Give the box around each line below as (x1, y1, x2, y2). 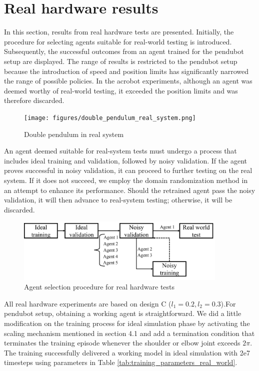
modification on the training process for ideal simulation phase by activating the (4, 317, 250, 328)
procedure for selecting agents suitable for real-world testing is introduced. (4, 36, 232, 46)
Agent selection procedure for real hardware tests (24, 281, 175, 292)
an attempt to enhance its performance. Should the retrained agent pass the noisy (4, 184, 255, 195)
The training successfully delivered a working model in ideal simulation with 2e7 (4, 347, 250, 357)
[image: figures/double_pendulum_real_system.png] (24, 114, 196, 121)
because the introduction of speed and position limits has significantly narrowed (4, 65, 249, 76)
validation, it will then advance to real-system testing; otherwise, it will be (4, 194, 232, 205)
